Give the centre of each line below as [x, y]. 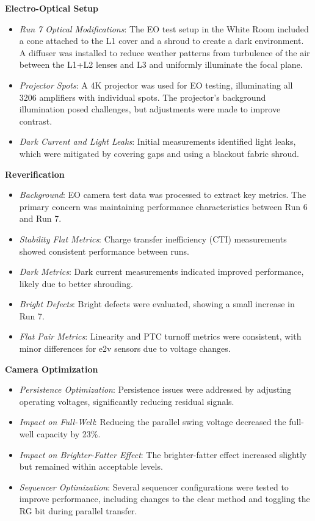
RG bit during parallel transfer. [78, 511]
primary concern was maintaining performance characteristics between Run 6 [163, 206]
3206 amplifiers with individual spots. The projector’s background [143, 97]
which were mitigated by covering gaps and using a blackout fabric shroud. [159, 153]
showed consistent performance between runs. [104, 251]
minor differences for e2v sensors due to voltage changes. [125, 348]
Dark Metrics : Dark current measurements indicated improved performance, [161, 271]
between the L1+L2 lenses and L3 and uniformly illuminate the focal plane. [161, 64]
